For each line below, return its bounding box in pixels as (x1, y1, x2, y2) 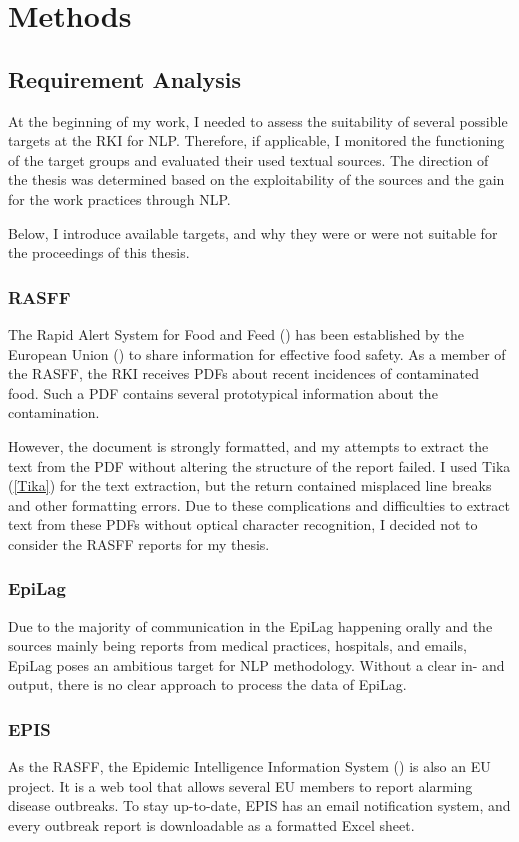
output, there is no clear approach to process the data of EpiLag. (8, 674, 407, 695)
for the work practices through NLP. (8, 188, 231, 209)
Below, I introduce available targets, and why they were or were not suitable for (8, 222, 498, 243)
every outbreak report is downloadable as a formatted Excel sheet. (8, 815, 415, 836)
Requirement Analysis (8, 63, 242, 94)
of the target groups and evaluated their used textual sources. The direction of (8, 149, 489, 170)
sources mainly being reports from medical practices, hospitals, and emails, (8, 635, 467, 656)
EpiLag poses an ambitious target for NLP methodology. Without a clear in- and (8, 654, 505, 675)
